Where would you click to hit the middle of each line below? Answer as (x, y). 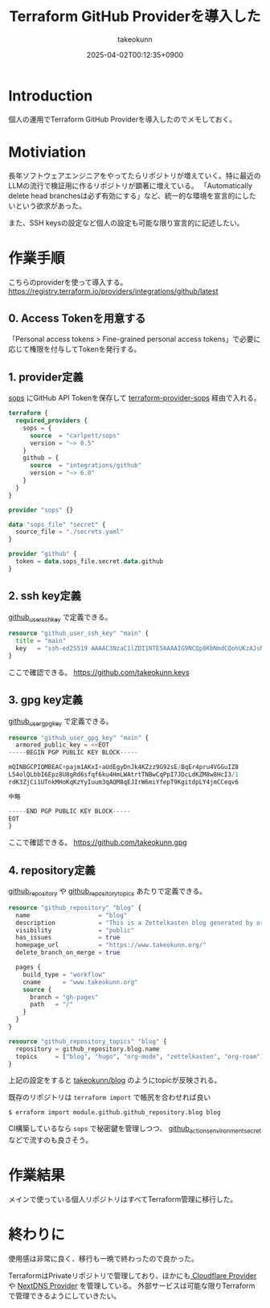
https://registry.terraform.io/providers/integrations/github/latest (113, 291)
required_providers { (52, 421)
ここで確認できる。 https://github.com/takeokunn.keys (99, 672)
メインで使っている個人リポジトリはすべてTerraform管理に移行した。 (123, 1199)
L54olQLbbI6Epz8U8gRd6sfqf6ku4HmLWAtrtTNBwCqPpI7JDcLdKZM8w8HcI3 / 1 (124, 775)
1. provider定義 (46, 377)
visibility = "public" (75, 930)
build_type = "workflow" (64, 974)
